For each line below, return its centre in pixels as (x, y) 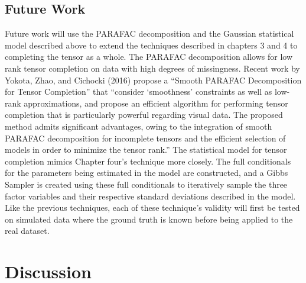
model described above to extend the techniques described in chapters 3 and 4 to (151, 45)
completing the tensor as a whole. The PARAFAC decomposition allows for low (149, 57)
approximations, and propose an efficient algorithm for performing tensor (156, 103)
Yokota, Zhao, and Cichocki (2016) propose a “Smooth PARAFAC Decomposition (153, 80)
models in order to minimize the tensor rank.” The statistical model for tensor (146, 149)
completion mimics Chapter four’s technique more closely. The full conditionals (148, 161)
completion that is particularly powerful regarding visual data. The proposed (144, 115)
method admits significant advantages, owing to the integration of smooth (139, 126)
